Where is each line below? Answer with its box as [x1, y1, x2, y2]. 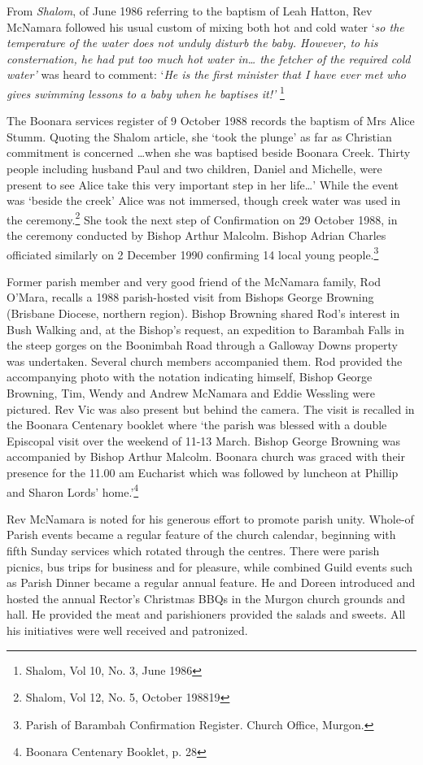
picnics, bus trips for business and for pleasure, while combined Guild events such [7, 558, 413, 575]
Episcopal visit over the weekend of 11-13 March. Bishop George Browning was [7, 432, 401, 449]
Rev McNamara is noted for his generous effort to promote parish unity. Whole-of [7, 510, 414, 527]
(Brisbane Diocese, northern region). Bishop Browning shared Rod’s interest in [7, 305, 400, 322]
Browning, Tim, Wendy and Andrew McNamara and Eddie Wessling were [7, 385, 375, 402]
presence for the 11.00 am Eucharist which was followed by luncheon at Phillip [7, 464, 399, 480]
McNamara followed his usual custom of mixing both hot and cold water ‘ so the [7, 18, 404, 35]
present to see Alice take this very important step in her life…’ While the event [7, 176, 399, 193]
